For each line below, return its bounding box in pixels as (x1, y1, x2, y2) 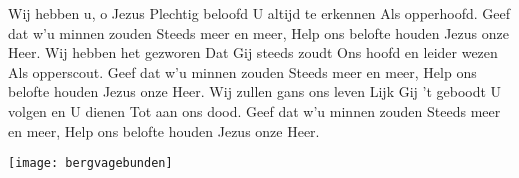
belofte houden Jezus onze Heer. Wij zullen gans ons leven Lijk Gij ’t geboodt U (8, 81, 502, 102)
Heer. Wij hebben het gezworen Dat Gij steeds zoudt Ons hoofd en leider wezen (8, 42, 498, 63)
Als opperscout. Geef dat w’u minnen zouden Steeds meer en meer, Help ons (8, 61, 477, 82)
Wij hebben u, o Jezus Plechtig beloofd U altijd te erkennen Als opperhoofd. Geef (8, 3, 511, 23)
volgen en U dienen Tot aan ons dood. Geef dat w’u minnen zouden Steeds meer (8, 100, 501, 121)
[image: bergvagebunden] (8, 156, 173, 171)
